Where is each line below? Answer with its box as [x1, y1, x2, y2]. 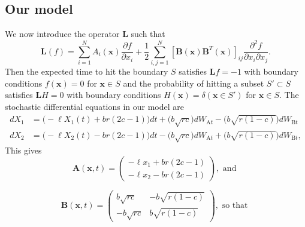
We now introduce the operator [5, 27, 120, 40]
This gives [5, 143, 42, 156]
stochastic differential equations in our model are [5, 100, 185, 112]
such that [131, 27, 165, 40]
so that [222, 201, 248, 210]
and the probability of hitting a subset [123, 76, 264, 89]
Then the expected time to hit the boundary [5, 65, 168, 78]
